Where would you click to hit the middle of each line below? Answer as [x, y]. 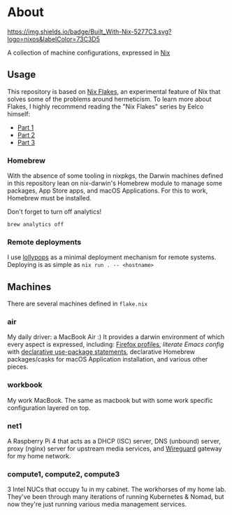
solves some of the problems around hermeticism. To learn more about [109, 99]
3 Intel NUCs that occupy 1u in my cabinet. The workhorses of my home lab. [117, 489]
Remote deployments [44, 242]
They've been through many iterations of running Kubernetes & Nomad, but [116, 497]
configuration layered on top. [49, 408]
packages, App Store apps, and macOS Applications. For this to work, [108, 191]
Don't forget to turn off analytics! [55, 212]
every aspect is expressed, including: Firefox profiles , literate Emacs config [116, 345]
